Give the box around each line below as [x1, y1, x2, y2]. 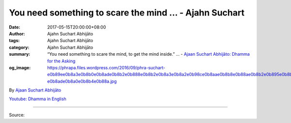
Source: [9, 112, 25, 118]
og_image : [9, 64, 31, 70]
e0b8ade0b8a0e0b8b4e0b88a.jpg [47, 78, 117, 84]
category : [9, 44, 30, 50]
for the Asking [47, 58, 76, 64]
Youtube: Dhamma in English [9, 96, 66, 102]
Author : [9, 31, 25, 36]
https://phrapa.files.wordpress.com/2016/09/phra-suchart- [47, 64, 165, 70]
